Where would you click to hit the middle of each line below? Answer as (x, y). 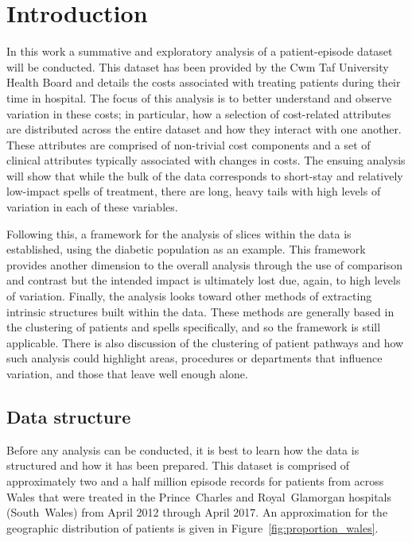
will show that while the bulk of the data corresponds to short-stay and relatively (205, 175)
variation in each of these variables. (92, 207)
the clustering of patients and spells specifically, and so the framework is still (194, 327)
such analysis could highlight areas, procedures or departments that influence (194, 358)
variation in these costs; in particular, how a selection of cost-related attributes (199, 113)
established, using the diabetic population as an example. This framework (186, 249)
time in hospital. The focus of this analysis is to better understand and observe (199, 97)
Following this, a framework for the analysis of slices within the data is (179, 233)
